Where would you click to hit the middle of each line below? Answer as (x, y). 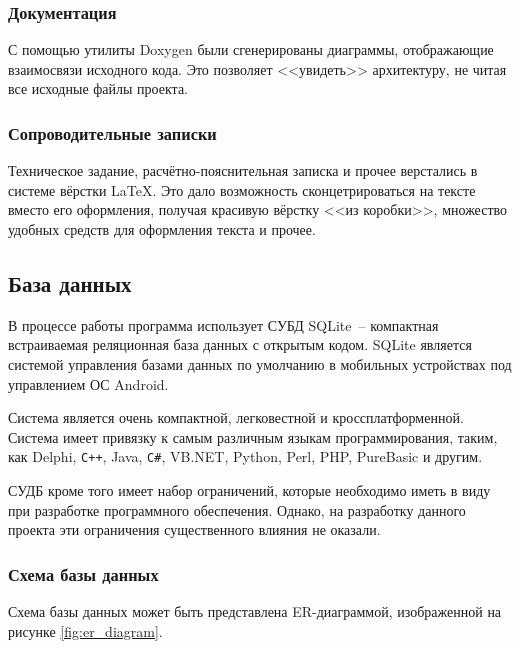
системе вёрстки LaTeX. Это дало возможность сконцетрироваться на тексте (242, 189)
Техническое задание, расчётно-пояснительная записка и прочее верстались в (243, 170)
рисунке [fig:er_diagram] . (85, 630)
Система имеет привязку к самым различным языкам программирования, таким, (253, 436)
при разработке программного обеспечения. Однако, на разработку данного (237, 509)
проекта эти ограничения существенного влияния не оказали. (194, 529)
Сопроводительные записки (112, 132)
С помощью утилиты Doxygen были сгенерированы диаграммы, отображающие (251, 49)
